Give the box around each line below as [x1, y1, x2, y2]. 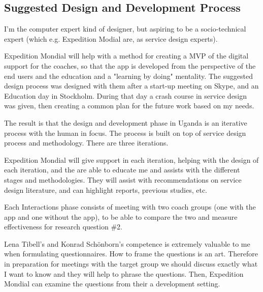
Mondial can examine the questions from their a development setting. [4, 278, 220, 289]
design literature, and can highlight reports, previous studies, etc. [4, 184, 208, 195]
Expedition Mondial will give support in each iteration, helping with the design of [4, 154, 259, 165]
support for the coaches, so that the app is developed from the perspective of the [4, 60, 256, 71]
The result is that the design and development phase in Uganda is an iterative [4, 117, 247, 128]
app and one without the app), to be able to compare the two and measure [4, 211, 238, 222]
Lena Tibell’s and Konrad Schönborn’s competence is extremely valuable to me [4, 238, 250, 249]
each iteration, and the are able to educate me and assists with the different [4, 164, 240, 175]
